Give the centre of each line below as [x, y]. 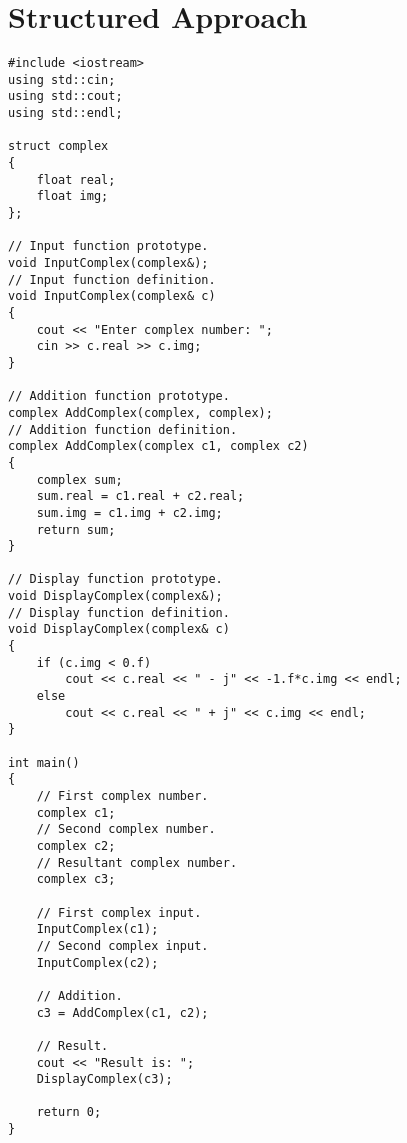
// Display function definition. [119, 612]
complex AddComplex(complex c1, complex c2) [158, 446]
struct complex [58, 146]
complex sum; [79, 479]
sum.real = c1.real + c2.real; [140, 496]
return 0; [69, 1112]
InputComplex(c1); [97, 929]
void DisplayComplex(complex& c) [119, 629]
